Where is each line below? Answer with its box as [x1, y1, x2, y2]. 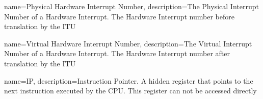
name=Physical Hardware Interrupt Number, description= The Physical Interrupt [4, 1, 259, 11]
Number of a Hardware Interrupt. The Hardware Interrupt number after [4, 48, 230, 59]
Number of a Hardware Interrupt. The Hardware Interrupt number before [4, 11, 234, 21]
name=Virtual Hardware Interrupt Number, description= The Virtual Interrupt [4, 38, 252, 48]
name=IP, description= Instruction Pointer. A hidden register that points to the [4, 75, 253, 86]
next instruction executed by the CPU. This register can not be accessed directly [4, 85, 257, 96]
